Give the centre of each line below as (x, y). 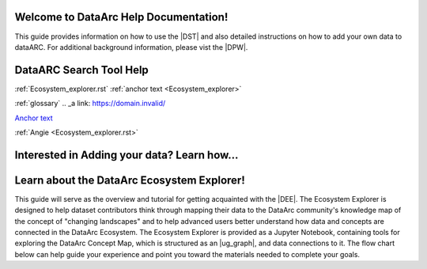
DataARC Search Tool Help (82, 70)
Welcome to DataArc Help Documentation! (121, 17)
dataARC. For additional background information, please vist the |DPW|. (131, 47)
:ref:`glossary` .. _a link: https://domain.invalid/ (90, 104)
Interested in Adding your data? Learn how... (127, 155)
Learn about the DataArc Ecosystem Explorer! (130, 180)
